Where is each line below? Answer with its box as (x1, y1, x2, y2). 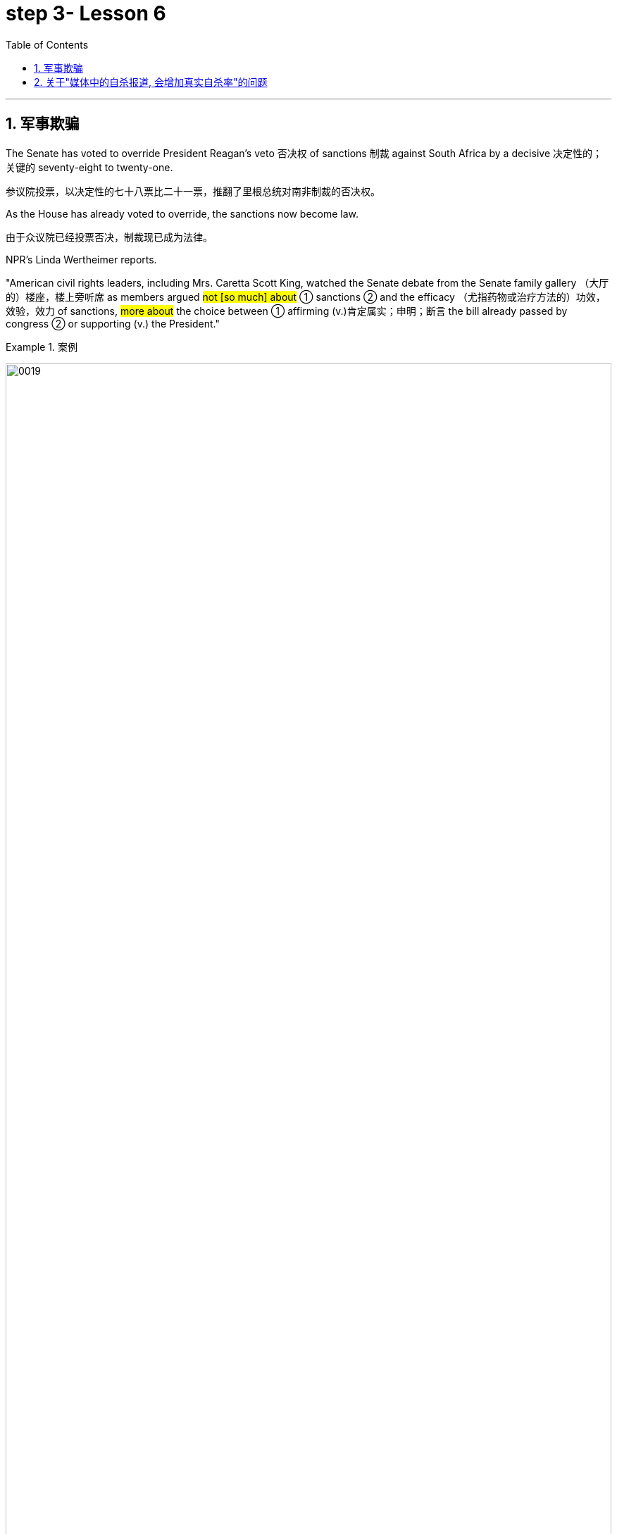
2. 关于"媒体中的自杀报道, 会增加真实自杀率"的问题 (34, 75, 268, 88)
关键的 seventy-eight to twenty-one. (6, 161, 173, 173)
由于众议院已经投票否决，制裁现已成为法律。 (6, 230, 213, 243)
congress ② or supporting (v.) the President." (6, 317, 220, 330)
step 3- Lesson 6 (6, 1, 166, 25)
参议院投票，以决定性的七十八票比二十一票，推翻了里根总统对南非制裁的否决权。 (6, 185, 380, 197)
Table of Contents (6, 38, 89, 51)
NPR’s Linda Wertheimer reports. (6, 253, 157, 266)
